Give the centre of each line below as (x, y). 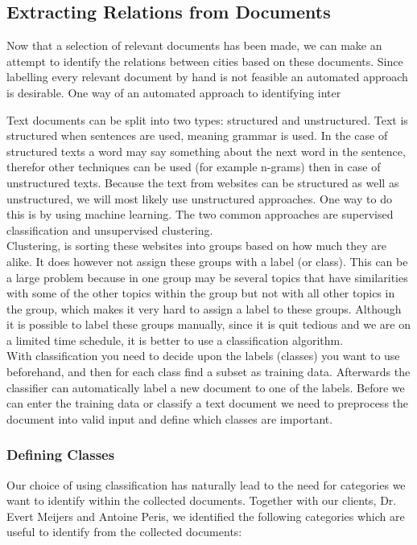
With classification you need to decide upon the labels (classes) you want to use (203, 356)
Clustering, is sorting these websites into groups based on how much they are (197, 246)
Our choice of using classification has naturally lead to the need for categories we (206, 484)
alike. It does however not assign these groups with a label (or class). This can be (207, 261)
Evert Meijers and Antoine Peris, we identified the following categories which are (206, 516)
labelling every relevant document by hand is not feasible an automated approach (207, 77)
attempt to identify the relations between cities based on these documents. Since (205, 61)
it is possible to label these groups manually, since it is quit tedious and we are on (208, 324)
